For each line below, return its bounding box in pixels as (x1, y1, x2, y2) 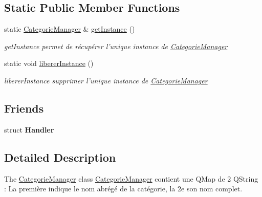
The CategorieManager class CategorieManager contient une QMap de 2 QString (4, 173, 258, 184)
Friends (4, 100, 44, 116)
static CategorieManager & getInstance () (4, 24, 135, 34)
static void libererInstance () (4, 58, 94, 69)
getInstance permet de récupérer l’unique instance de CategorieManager (4, 40, 228, 51)
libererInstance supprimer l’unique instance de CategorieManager (4, 75, 208, 85)
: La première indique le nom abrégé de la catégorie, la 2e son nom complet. (4, 183, 243, 194)
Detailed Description (4, 149, 116, 165)
